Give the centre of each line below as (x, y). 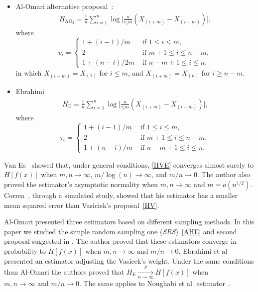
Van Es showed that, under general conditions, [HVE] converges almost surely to (129, 164)
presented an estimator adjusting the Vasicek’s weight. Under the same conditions (129, 260)
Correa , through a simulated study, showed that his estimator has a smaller (121, 195)
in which (29, 72)
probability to (25, 250)
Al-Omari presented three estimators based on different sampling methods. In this (129, 222)
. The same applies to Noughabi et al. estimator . (155, 283)
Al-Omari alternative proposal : (64, 6)
